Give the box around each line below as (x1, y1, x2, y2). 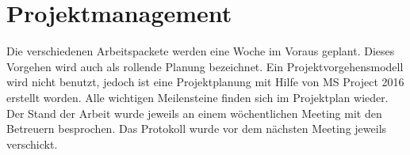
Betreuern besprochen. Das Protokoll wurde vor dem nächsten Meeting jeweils (6, 120, 387, 137)
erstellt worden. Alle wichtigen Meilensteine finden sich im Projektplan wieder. (6, 89, 389, 105)
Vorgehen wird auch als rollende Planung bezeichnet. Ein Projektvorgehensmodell (6, 58, 404, 74)
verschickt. (6, 135, 58, 152)
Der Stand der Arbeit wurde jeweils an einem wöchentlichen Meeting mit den (6, 104, 382, 121)
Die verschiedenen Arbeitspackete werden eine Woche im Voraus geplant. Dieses (6, 43, 395, 59)
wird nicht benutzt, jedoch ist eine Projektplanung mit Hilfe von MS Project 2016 (6, 74, 404, 90)
